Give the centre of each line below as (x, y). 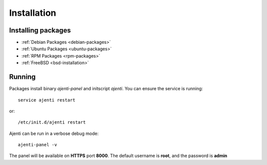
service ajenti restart (47, 100)
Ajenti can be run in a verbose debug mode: (54, 133)
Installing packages (40, 30)
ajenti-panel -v (38, 145)
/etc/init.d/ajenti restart (52, 122)
